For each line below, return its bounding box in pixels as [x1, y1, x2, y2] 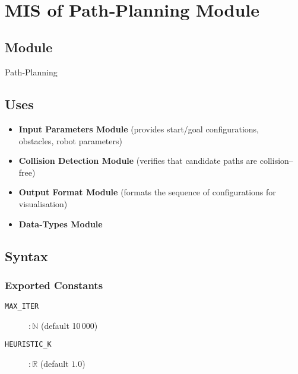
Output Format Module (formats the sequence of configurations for [18, 186, 276, 198]
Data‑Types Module [18, 217, 103, 230]
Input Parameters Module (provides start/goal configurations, [18, 122, 259, 135]
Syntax [5, 246, 48, 265]
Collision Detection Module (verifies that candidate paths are [18, 154, 258, 167]
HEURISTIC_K [5, 340, 52, 349]
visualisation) [18, 197, 68, 210]
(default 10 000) [41, 319, 98, 331]
